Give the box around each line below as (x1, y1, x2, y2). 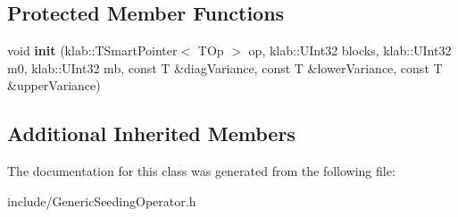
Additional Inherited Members (7, 120, 296, 147)
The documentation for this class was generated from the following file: (7, 162, 396, 180)
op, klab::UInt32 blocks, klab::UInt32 (248, 41, 452, 60)
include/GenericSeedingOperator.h (7, 191, 196, 210)
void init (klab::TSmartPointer (7, 41, 178, 60)
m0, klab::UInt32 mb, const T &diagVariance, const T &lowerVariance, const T (7, 58, 443, 77)
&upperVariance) (7, 76, 101, 95)
